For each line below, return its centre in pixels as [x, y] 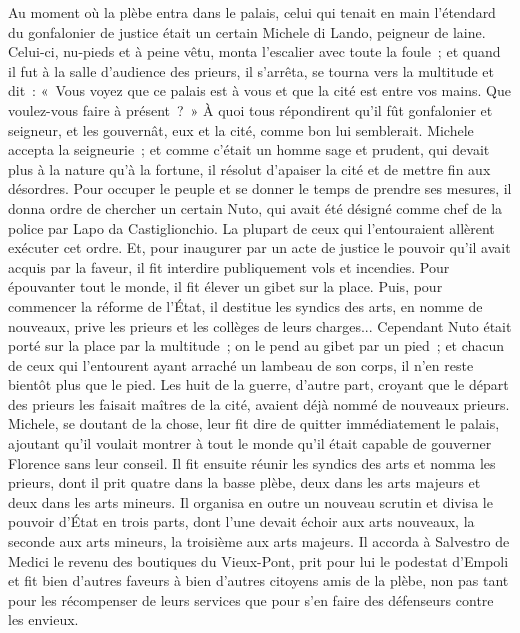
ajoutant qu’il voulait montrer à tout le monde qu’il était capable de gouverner [250, 443]
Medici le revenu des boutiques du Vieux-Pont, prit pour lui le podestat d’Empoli [258, 560]
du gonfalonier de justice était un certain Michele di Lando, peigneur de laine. [247, 31]
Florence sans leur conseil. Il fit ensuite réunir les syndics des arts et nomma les [252, 462]
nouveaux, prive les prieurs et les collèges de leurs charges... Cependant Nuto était [260, 325]
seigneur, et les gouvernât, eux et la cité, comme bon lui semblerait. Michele [241, 129]
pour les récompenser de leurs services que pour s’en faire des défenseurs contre [251, 599]
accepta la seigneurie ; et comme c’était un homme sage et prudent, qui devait [249, 149]
